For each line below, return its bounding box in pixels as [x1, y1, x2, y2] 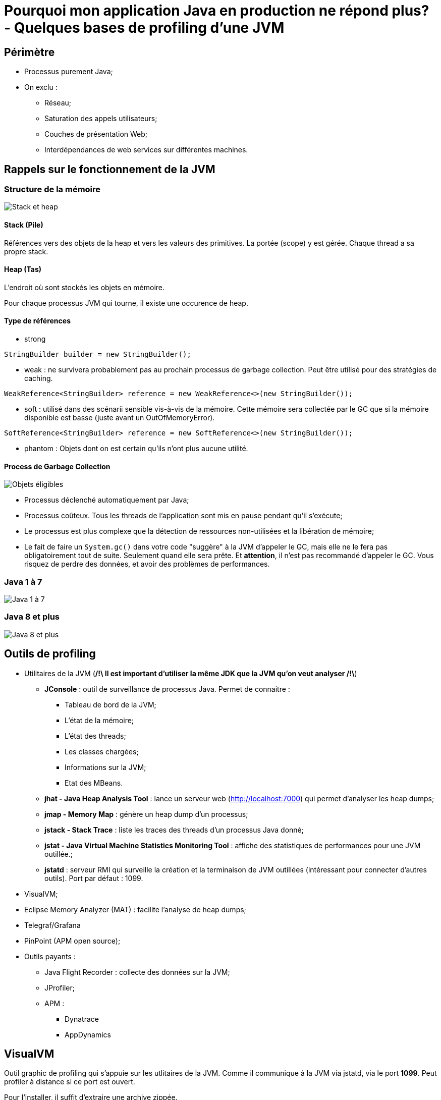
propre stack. [4, 247, 48, 256]
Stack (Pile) [4, 221, 43, 229]
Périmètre [4, 45, 55, 59]
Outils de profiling [4, 647, 96, 661]
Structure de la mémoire [4, 184, 101, 195]
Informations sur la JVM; [65, 762, 146, 772]
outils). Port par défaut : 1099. [44, 873, 143, 883]
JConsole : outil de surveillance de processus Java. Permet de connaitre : [44, 684, 290, 693]
